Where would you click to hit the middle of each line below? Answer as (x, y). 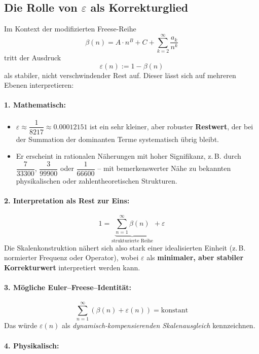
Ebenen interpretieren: (39, 85)
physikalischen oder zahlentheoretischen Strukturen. (97, 180)
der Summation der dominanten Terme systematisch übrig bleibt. (117, 139)
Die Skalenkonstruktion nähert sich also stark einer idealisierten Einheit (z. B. (125, 247)
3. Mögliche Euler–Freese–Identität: (68, 287)
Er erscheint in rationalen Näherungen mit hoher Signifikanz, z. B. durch (128, 156)
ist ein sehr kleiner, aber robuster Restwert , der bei (172, 126)
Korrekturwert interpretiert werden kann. (72, 267)
